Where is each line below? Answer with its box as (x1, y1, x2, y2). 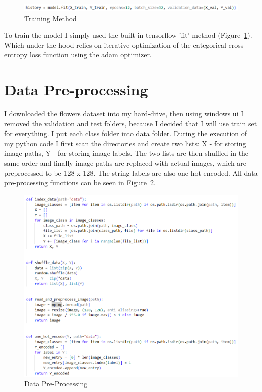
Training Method (24, 13, 77, 23)
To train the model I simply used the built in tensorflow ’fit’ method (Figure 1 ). (4, 30, 252, 40)
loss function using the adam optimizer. (29, 49, 152, 60)
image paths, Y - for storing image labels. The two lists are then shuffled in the (4, 148, 249, 158)
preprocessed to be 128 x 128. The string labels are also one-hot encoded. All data (4, 167, 258, 178)
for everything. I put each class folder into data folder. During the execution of (4, 128, 247, 139)
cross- (228, 39, 246, 50)
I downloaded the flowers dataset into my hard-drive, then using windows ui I (4, 108, 244, 119)
